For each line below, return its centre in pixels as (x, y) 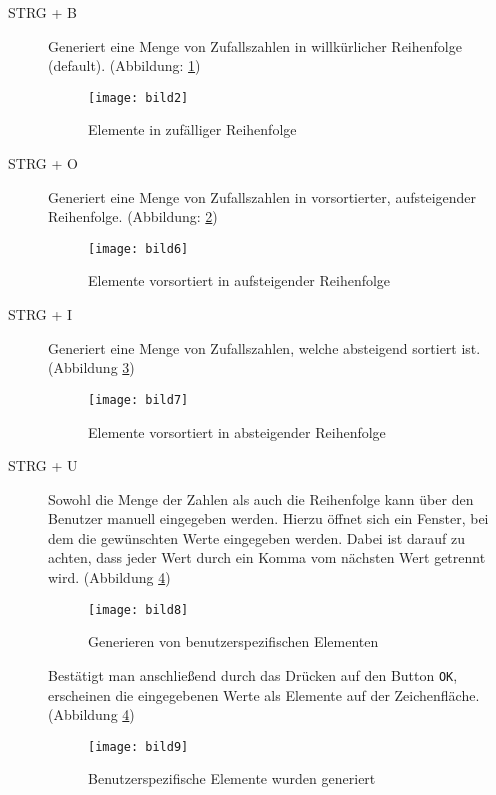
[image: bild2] (138, 97)
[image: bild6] (138, 248)
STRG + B (42, 12)
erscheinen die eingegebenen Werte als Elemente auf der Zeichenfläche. (264, 694)
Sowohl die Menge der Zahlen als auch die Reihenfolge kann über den (261, 498)
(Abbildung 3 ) (91, 367)
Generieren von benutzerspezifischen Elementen (233, 641)
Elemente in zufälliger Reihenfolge (192, 129)
